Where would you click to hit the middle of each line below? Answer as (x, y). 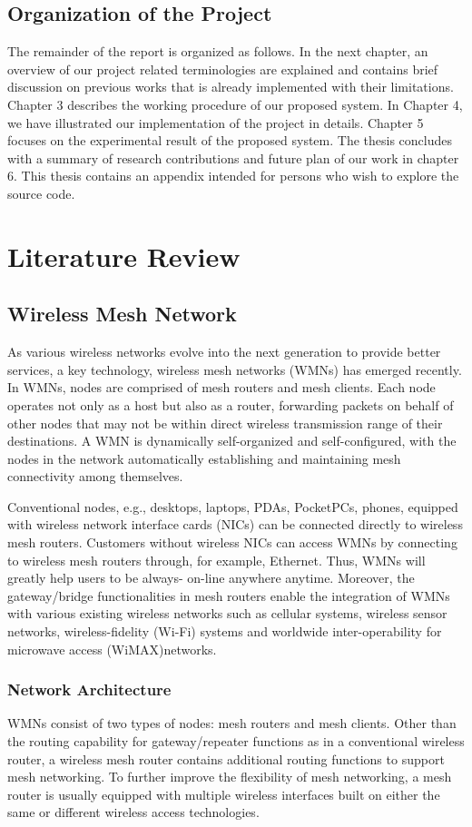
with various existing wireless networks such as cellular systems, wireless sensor (227, 613)
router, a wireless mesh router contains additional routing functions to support (226, 758)
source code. (41, 193)
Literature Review (124, 256)
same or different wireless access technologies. (133, 812)
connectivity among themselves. (95, 476)
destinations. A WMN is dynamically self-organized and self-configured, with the (232, 441)
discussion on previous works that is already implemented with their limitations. (231, 87)
